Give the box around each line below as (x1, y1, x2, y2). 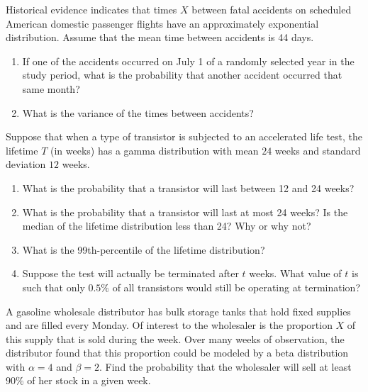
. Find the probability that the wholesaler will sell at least (99, 359, 352, 374)
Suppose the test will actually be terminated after (22, 266, 239, 281)
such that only (22, 279, 85, 294)
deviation (6, 157, 46, 172)
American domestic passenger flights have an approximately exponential (6, 16, 319, 30)
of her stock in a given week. (27, 373, 151, 388)
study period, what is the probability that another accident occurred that (22, 67, 342, 82)
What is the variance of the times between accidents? (22, 105, 254, 120)
